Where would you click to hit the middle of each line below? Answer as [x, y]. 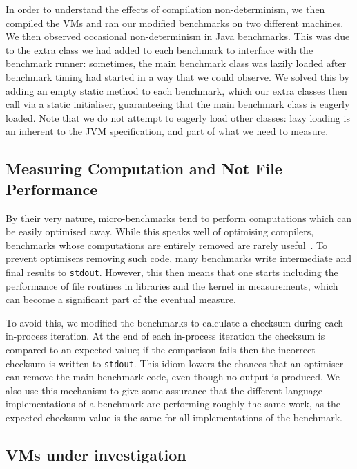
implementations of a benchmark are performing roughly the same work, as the [173, 404]
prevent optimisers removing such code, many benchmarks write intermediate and [179, 258]
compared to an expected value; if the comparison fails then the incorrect [161, 349]
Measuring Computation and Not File [144, 168]
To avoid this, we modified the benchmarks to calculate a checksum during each [175, 322]
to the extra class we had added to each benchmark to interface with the [160, 49]
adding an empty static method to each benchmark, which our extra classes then [176, 90]
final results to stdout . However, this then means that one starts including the [172, 272]
